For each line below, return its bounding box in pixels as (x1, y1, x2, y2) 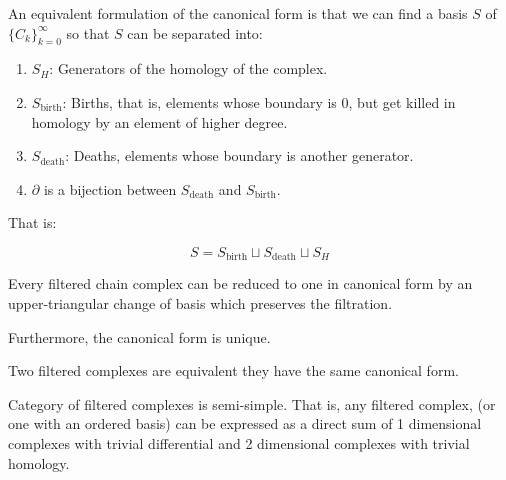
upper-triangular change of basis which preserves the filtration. (8, 293, 393, 313)
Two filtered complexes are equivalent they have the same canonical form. (8, 360, 459, 381)
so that (66, 22, 110, 43)
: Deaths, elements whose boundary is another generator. (65, 145, 414, 166)
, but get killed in (348, 91, 456, 112)
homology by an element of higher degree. (31, 111, 288, 132)
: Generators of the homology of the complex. (49, 58, 328, 79)
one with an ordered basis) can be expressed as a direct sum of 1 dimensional (8, 413, 482, 434)
